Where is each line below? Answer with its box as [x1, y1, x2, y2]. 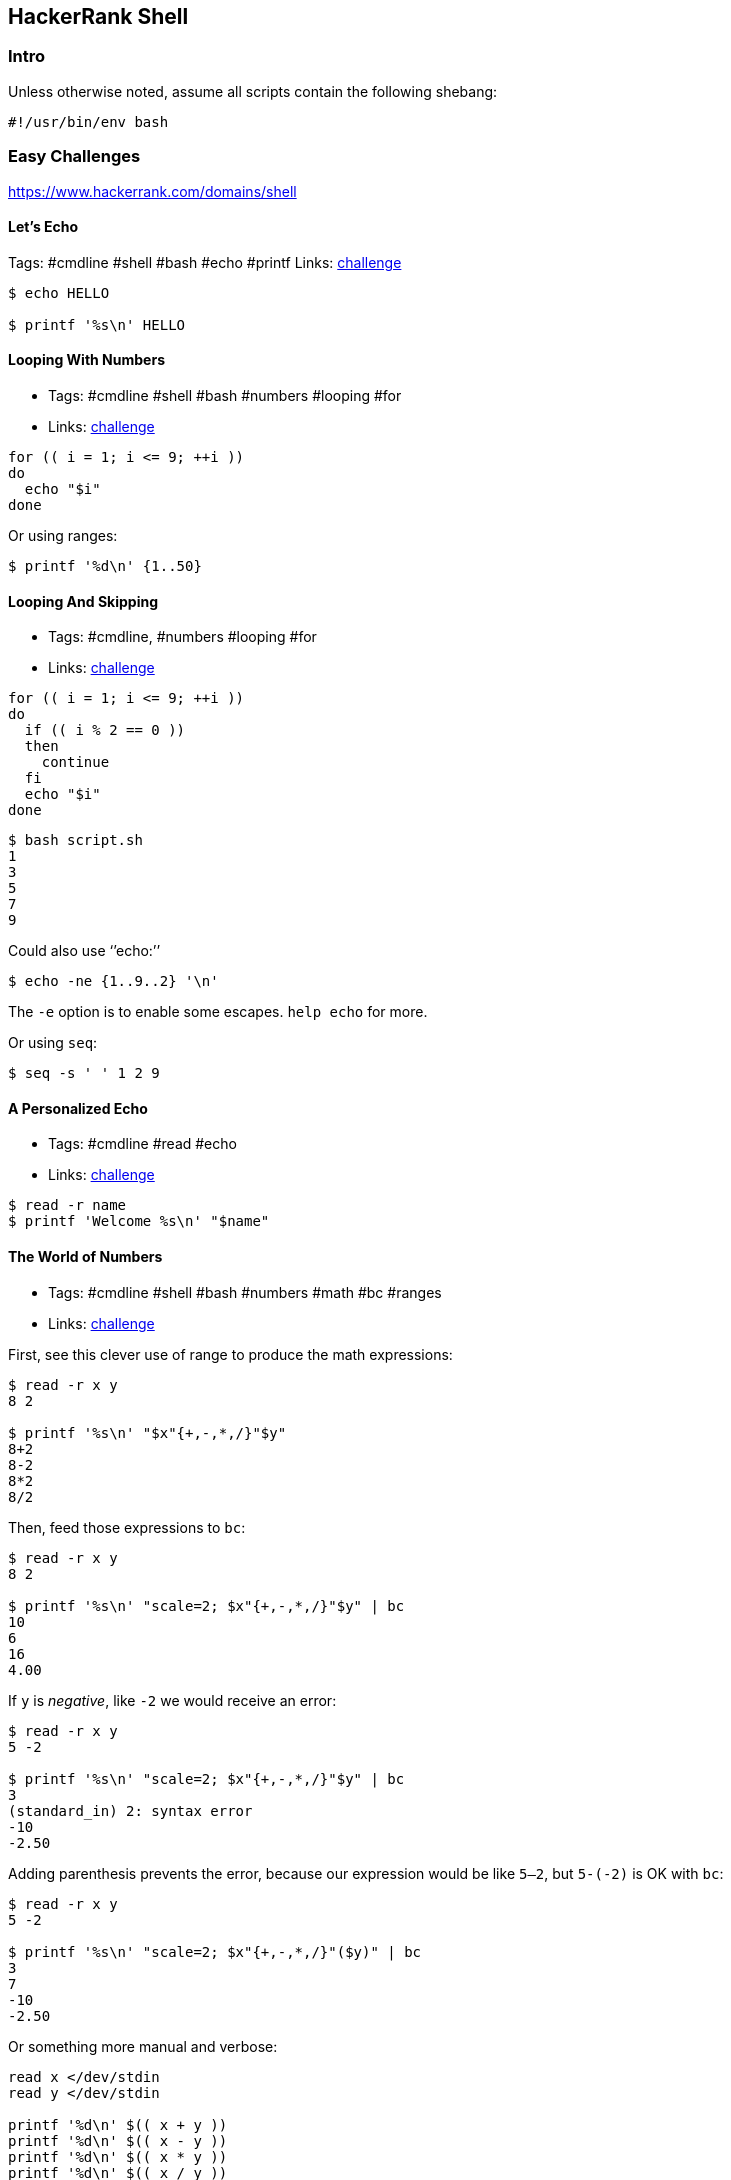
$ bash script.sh [8, 832, 143, 849]
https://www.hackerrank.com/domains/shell [8, 182, 297, 200]
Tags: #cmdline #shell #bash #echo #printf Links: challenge [8, 253, 402, 271]
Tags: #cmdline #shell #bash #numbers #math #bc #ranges [48, 1283, 442, 1301]
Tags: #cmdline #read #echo [48, 1135, 237, 1153]
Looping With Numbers [8, 351, 165, 369]
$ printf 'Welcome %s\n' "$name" [8, 1213, 270, 1230]
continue [41, 754, 110, 771]
